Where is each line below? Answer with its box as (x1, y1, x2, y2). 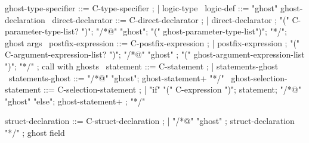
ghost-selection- (231, 71, 288, 84)
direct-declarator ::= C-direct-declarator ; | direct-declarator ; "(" (52, 13, 289, 26)
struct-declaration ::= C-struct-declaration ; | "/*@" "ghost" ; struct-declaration (5, 115, 295, 127)
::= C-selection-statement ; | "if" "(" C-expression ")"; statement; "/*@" (44, 83, 301, 96)
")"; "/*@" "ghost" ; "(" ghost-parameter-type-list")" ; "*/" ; (81, 25, 287, 37)
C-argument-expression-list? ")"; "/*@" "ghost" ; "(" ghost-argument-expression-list (5, 48, 305, 61)
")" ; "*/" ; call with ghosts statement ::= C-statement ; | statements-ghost (5, 59, 279, 72)
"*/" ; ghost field (5, 126, 65, 138)
